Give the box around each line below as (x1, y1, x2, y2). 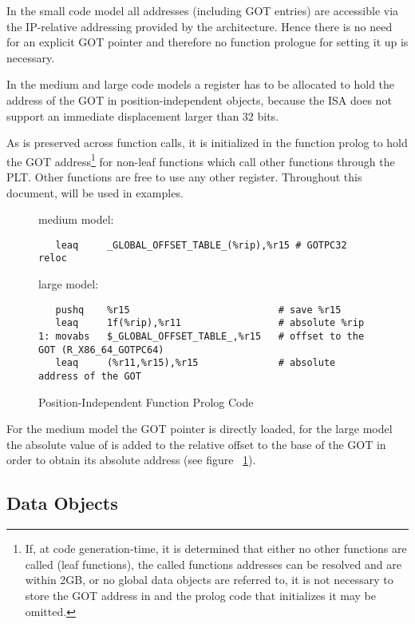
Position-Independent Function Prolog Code (38, 393, 254, 410)
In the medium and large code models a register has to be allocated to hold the (6, 76, 395, 93)
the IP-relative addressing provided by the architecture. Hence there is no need (6, 18, 393, 34)
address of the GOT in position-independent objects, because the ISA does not (6, 91, 392, 108)
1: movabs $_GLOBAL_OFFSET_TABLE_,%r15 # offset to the (38, 331, 365, 342)
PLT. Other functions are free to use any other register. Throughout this (6, 169, 362, 185)
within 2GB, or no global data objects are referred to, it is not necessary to (25, 571, 393, 588)
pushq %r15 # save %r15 (55, 304, 342, 316)
